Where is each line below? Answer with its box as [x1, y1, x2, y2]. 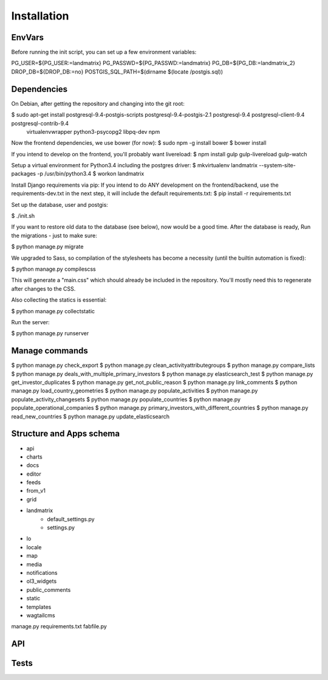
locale [26, 543, 42, 550]
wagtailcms [26, 611, 55, 619]
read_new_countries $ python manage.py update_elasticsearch [11, 412, 170, 420]
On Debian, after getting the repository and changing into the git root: [11, 100, 185, 107]
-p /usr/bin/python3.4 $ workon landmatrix [37, 170, 145, 178]
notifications [26, 569, 58, 576]
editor [26, 470, 42, 477]
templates [26, 603, 52, 611]
